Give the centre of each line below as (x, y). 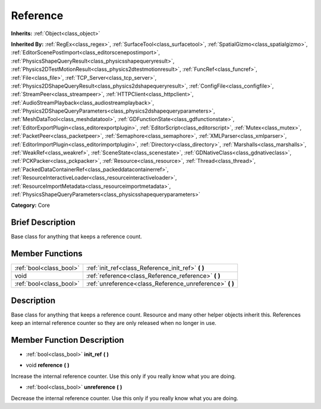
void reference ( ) (48, 365)
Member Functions (47, 254)
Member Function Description (67, 340)
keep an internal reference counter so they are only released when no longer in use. (114, 323)
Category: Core (31, 205)
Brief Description (43, 223)
